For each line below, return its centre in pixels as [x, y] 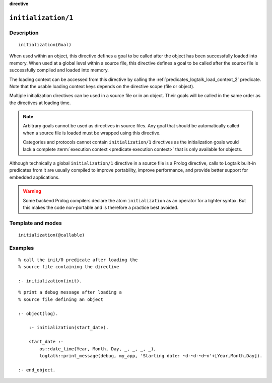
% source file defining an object [61, 299]
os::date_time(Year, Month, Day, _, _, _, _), [98, 349]
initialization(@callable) [52, 235]
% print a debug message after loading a [70, 292]
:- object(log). [38, 314]
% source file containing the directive [69, 267]
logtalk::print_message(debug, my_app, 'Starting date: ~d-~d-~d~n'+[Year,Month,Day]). [151, 356]
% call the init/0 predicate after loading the [78, 260]
